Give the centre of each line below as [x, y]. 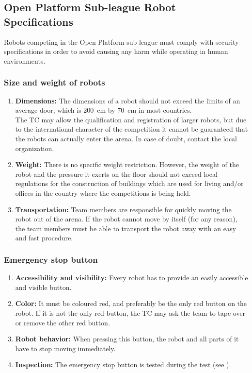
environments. [25, 60]
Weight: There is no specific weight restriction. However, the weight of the [127, 164]
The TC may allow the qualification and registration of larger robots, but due [131, 119]
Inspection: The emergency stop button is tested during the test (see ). [123, 365]
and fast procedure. [44, 238]
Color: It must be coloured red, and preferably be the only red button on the [131, 303]
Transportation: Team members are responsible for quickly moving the [123, 209]
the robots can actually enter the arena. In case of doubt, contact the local [126, 138]
